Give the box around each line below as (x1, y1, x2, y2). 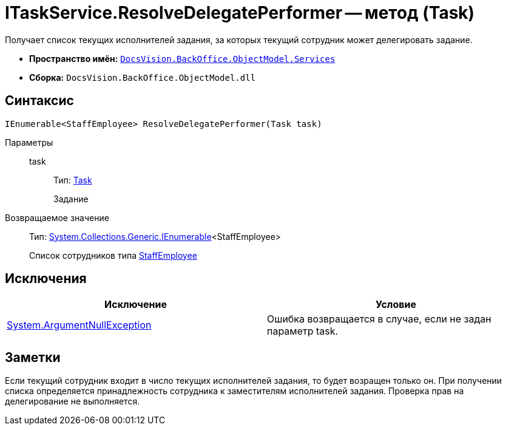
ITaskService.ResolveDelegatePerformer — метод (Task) (5, 2, 475, 23)
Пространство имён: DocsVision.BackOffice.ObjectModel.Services (29, 53, 336, 64)
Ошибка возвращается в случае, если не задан (267, 313, 491, 326)
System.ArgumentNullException (7, 319, 152, 332)
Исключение (104, 298, 167, 311)
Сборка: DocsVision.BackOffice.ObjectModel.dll (29, 72, 256, 83)
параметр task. (267, 325, 339, 338)
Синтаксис (5, 93, 74, 109)
